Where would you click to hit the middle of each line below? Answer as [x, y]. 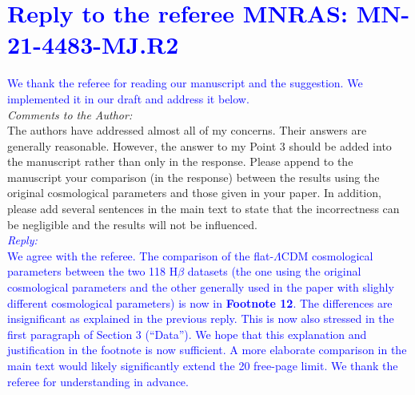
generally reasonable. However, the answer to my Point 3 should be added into [200, 145]
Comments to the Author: [70, 114]
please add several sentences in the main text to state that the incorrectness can [204, 209]
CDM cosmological [327, 255]
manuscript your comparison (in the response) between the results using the [194, 177]
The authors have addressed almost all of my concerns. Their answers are [187, 130]
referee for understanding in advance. [98, 381]
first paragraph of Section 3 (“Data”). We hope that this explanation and [187, 334]
